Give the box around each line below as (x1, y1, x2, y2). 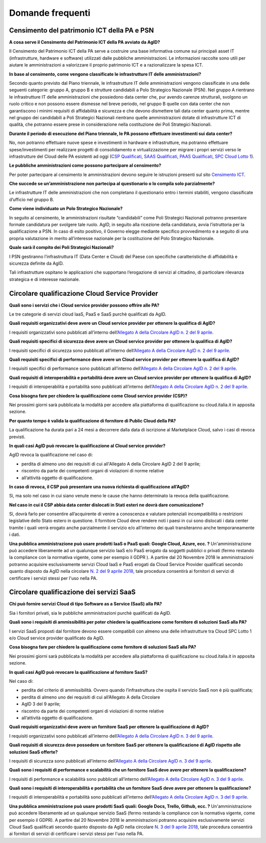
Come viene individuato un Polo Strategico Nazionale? (9, 206, 123, 211)
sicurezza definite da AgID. (9, 260, 64, 266)
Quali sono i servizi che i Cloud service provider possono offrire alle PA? (9, 302, 160, 308)
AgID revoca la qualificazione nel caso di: (9, 452, 93, 458)
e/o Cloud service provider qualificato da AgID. (9, 635, 104, 641)
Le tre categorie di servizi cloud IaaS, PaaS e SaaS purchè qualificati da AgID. (9, 311, 166, 317)
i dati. (9, 531, 21, 537)
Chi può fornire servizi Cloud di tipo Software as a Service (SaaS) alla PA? (9, 601, 162, 607)
